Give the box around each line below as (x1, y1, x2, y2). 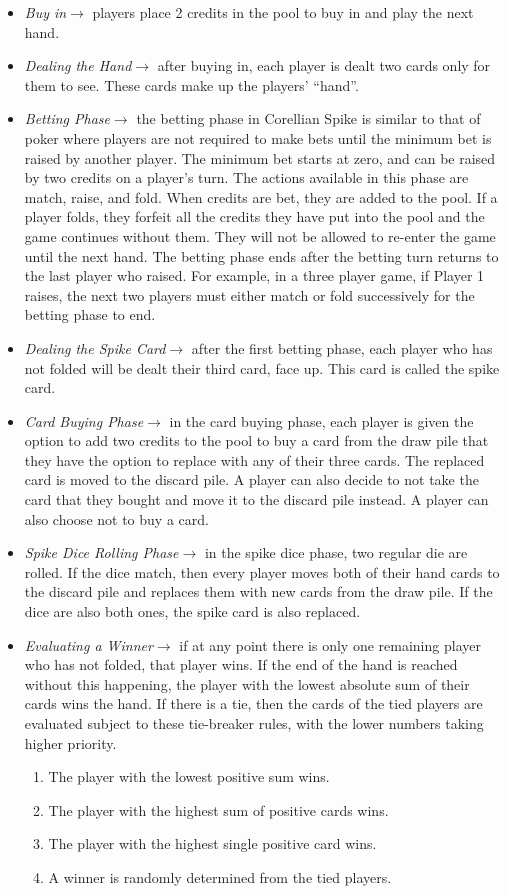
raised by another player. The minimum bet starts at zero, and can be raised (24, 147, 496, 168)
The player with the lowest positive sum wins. (48, 766, 330, 787)
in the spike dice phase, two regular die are (204, 542, 468, 563)
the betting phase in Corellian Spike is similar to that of (136, 108, 481, 129)
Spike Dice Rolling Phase (24, 542, 179, 563)
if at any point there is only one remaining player (179, 634, 481, 655)
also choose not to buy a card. (24, 508, 209, 529)
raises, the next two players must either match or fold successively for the (24, 284, 475, 305)
